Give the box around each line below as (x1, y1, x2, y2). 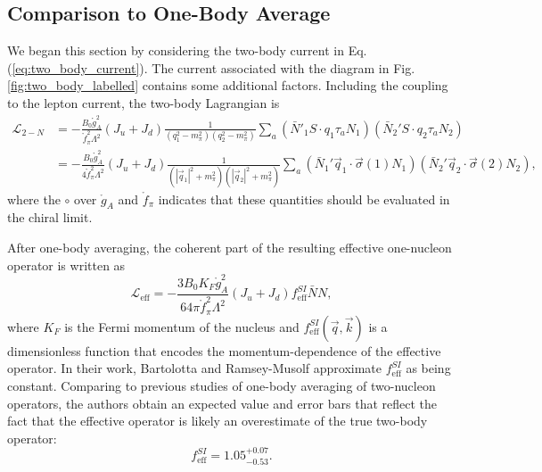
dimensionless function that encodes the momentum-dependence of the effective (7, 341, 441, 360)
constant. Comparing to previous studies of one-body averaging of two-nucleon (7, 376, 436, 394)
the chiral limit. (7, 208, 93, 227)
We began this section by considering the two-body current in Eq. (7, 41, 367, 60)
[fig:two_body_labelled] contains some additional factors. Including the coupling (7, 76, 448, 95)
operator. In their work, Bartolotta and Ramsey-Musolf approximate (7, 359, 382, 377)
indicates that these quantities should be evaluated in (158, 189, 450, 208)
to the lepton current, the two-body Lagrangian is (7, 93, 280, 112)
